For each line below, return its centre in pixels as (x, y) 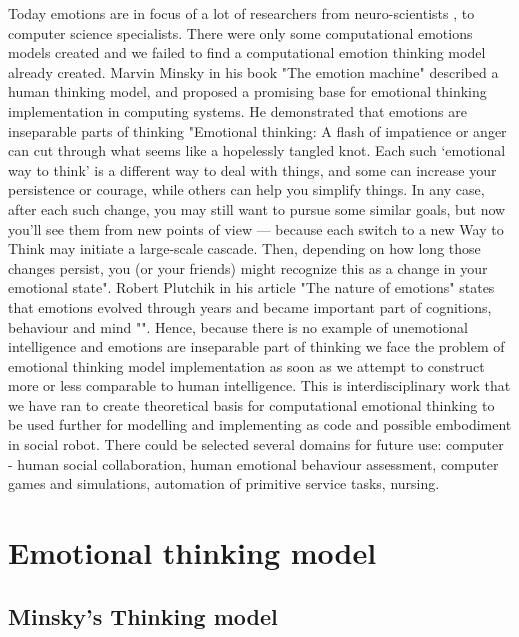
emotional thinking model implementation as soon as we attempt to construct (246, 365)
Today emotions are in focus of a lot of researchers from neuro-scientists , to (241, 13)
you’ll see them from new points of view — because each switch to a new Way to (256, 228)
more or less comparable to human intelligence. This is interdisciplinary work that (259, 385)
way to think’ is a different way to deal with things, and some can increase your (252, 169)
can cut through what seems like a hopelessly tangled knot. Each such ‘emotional (257, 150)
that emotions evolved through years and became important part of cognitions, (250, 306)
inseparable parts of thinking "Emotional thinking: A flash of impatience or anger (257, 130)
